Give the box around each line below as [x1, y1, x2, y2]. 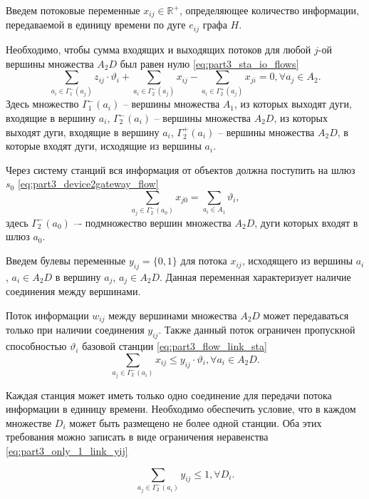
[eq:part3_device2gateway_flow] [17, 176, 159, 191]
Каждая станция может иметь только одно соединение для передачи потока [6, 387, 332, 402]
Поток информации [6, 307, 89, 322]
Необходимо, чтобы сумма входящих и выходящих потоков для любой [6, 41, 311, 56]
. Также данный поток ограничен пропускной [158, 322, 355, 337]
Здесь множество [6, 96, 79, 111]
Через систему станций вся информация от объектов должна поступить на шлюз [6, 162, 355, 177]
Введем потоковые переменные [6, 3, 140, 17]
